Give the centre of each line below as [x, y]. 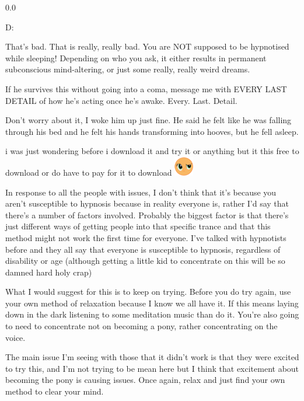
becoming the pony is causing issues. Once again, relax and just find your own [145, 380]
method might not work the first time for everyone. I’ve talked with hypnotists [146, 237]
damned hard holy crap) [49, 272]
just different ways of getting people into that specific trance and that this [138, 226]
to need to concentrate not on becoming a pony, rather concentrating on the [141, 326]
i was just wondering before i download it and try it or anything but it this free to [152, 151]
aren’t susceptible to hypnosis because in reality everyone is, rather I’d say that [147, 203]
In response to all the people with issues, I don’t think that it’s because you [141, 192]
